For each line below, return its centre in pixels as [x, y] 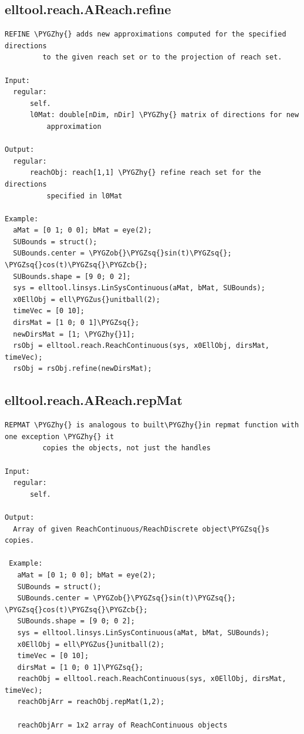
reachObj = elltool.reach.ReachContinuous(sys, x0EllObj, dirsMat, [152, 679]
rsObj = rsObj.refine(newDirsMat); [82, 369]
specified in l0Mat [85, 196]
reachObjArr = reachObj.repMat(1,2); [91, 702]
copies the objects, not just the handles [126, 448]
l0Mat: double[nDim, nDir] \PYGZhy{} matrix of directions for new [164, 115]
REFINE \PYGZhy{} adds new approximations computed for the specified [146, 34]
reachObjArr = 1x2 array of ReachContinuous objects [122, 725]
